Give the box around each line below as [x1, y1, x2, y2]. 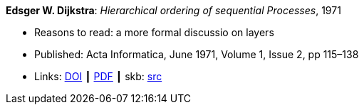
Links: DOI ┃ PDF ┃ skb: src [34, 70, 162, 82]
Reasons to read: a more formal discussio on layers [34, 26, 274, 38]
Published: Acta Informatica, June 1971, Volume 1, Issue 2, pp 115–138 [34, 48, 359, 60]
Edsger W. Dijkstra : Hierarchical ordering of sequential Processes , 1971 [6, 4, 341, 16]
